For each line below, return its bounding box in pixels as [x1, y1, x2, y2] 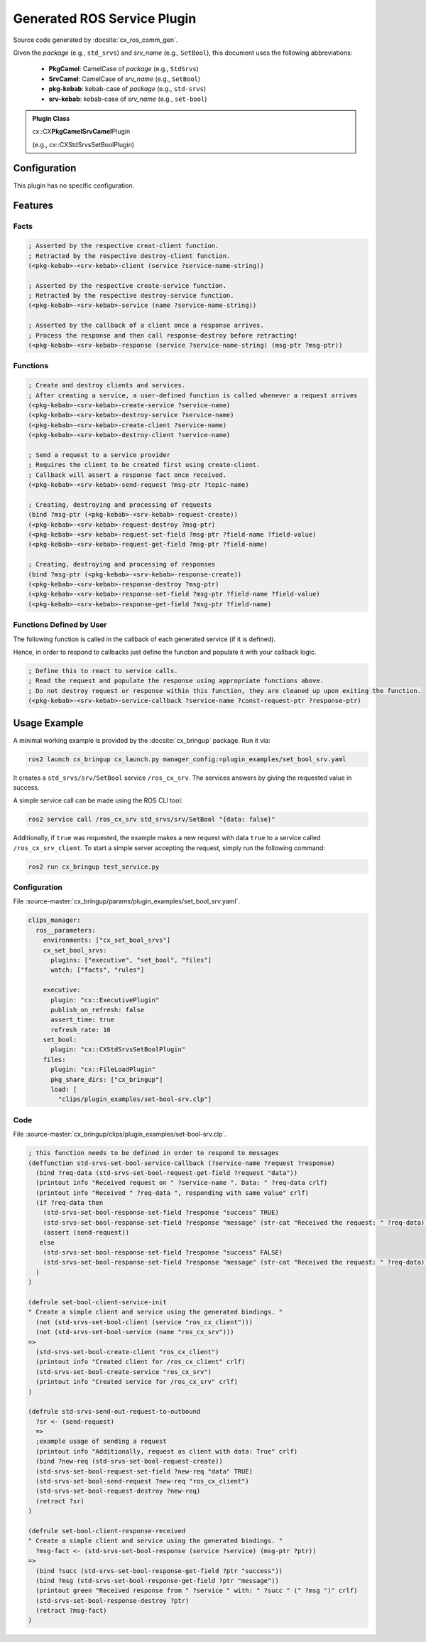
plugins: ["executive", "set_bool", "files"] [50, 956, 212, 964]
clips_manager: [28, 916, 81, 924]
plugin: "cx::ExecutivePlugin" [50, 996, 160, 1004]
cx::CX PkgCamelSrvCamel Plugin [32, 127, 131, 136]
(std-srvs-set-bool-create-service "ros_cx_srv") [35, 1368, 212, 1375]
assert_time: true [50, 1016, 115, 1024]
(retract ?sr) [35, 1497, 85, 1505]
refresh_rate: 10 [50, 1026, 111, 1034]
